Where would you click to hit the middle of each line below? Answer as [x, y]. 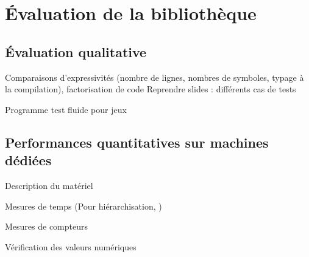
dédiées [28, 160]
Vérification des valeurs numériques [71, 246]
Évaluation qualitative [76, 51]
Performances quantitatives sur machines [137, 142]
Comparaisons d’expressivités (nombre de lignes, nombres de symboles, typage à [154, 77]
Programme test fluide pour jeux [66, 109]
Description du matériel [49, 185]
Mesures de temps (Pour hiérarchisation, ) [83, 206]
